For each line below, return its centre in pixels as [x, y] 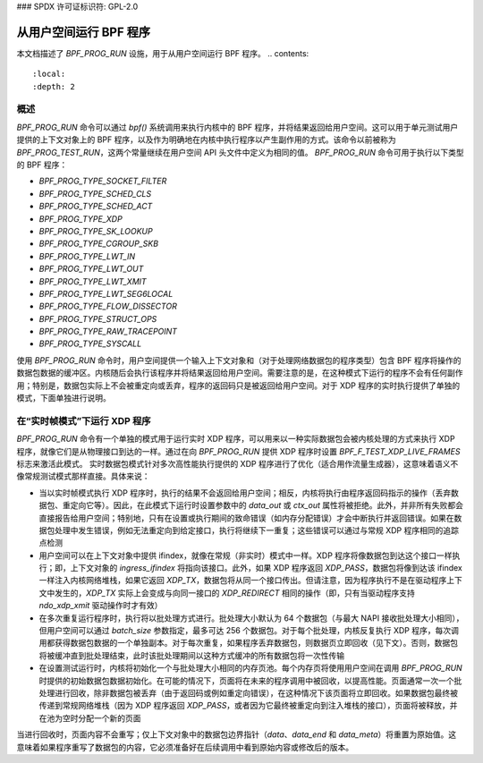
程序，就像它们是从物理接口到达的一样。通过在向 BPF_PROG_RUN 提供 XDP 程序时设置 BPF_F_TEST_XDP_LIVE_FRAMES [238, 451]
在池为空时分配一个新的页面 [90, 718]
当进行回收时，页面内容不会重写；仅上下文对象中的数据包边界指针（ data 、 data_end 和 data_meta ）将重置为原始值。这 [237, 734]
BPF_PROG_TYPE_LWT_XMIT [93, 281]
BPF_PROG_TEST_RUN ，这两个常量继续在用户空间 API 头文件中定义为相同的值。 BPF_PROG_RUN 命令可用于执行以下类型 [240, 152]
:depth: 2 [54, 86]
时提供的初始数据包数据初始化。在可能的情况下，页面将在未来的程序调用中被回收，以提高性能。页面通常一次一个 [246, 681]
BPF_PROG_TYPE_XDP [80, 218]
